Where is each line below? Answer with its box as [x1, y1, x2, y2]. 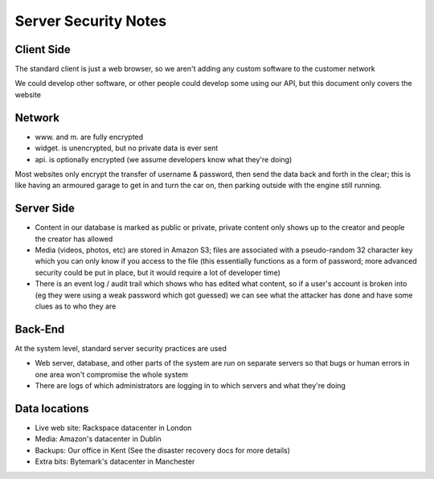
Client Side [14, 43, 72, 56]
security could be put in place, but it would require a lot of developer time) [35, 268, 280, 277]
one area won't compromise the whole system [35, 370, 189, 379]
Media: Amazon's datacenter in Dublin [35, 434, 162, 444]
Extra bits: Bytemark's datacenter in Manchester [35, 456, 195, 466]
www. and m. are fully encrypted [35, 132, 144, 141]
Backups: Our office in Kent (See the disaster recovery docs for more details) [35, 445, 291, 455]
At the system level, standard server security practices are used [14, 343, 227, 353]
